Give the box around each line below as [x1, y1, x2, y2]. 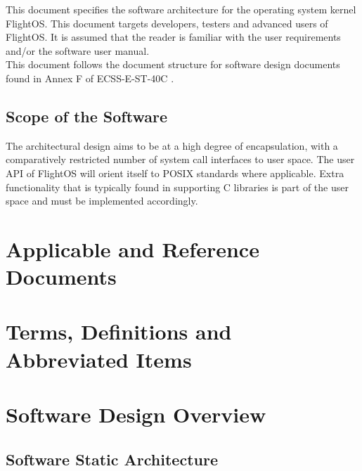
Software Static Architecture [6, 448, 218, 470]
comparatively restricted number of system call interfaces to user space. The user [6, 152, 355, 167]
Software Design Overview [6, 400, 266, 429]
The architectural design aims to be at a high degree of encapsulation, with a [6, 138, 338, 153]
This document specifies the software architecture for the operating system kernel [6, 2, 356, 16]
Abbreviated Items [6, 344, 192, 373]
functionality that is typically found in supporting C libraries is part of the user [6, 179, 349, 194]
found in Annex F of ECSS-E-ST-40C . [6, 70, 174, 85]
